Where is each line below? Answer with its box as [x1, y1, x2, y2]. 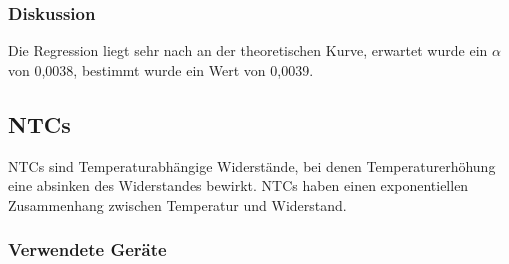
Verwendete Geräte [8, 237, 167, 262]
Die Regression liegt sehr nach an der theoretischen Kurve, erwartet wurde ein [8, 40, 488, 61]
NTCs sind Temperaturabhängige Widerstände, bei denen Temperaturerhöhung [8, 155, 496, 176]
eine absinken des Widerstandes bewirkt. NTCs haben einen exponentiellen [8, 175, 469, 196]
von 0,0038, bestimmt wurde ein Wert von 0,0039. [8, 59, 314, 80]
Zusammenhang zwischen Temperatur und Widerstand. [8, 194, 347, 215]
